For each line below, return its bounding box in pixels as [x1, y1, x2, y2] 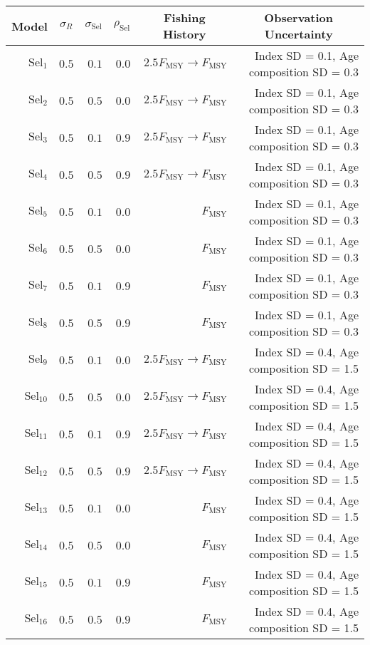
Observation [264, 9, 333, 26]
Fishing [163, 9, 206, 26]
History [163, 26, 206, 42]
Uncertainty [264, 26, 333, 42]
